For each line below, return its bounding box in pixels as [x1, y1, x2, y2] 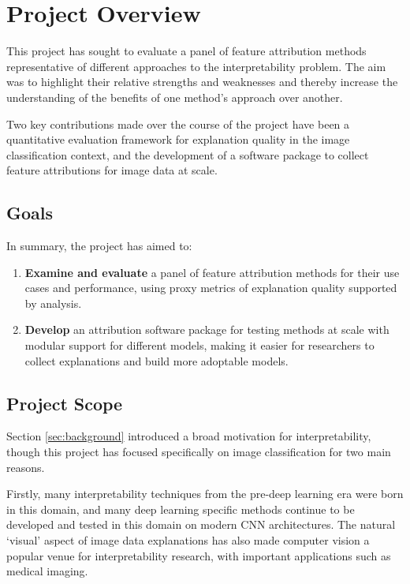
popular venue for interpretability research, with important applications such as [6, 547, 391, 563]
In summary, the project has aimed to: [6, 238, 192, 254]
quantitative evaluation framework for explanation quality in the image [6, 131, 350, 148]
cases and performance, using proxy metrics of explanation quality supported [24, 279, 397, 296]
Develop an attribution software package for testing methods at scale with [24, 321, 389, 338]
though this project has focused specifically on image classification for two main [6, 444, 391, 460]
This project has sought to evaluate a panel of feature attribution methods [6, 43, 367, 59]
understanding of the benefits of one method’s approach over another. [6, 88, 343, 105]
